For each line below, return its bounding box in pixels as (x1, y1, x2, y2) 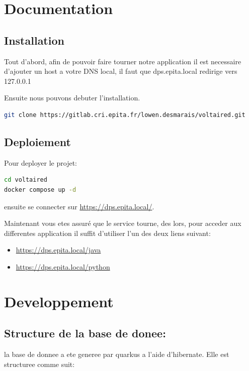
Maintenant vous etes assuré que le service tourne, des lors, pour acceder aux (4, 218, 241, 228)
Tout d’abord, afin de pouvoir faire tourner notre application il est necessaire (4, 56, 241, 66)
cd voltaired (4, 176, 47, 184)
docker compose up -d (4, 186, 76, 193)
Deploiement (4, 134, 71, 149)
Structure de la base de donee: (4, 325, 166, 341)
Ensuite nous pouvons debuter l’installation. (4, 92, 140, 103)
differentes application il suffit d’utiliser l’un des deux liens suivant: (4, 227, 211, 238)
